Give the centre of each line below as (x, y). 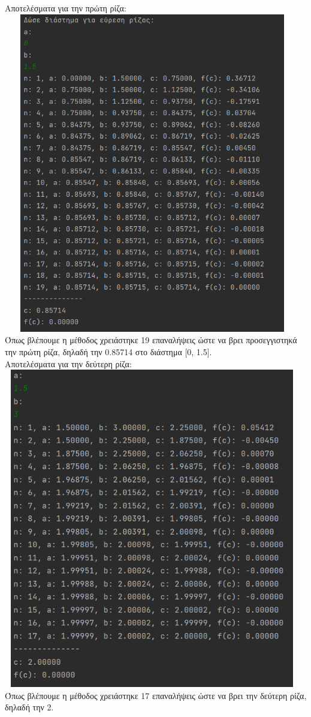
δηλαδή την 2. (29, 707)
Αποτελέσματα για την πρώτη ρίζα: (66, 8)
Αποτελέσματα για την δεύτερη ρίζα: (68, 363)
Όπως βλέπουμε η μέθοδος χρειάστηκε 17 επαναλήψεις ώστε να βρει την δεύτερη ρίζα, (156, 695)
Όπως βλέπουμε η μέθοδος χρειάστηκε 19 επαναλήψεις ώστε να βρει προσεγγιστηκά (151, 340)
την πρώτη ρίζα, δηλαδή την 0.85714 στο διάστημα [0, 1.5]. (108, 351)
